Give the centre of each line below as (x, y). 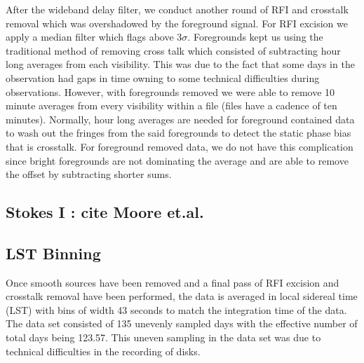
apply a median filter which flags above (90, 37)
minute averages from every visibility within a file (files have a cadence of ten (171, 105)
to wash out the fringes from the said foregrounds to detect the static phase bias (178, 133)
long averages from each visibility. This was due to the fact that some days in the (180, 64)
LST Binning (53, 253)
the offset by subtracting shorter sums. (89, 174)
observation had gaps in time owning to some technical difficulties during (163, 77)
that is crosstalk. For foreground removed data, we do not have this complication (180, 146)
